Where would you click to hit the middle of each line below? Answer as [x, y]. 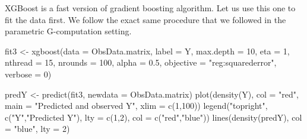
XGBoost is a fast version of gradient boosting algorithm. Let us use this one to [150, 8]
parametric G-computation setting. [68, 31]
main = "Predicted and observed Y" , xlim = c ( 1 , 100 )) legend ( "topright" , [136, 106]
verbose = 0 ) [28, 74]
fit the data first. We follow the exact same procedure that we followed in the [145, 19]
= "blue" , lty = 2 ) [37, 129]
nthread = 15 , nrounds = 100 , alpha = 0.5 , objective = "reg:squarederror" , [141, 62]
